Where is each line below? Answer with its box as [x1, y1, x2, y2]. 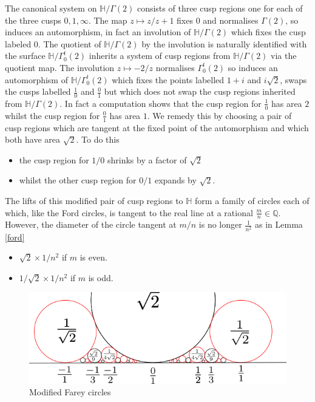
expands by [154, 174, 197, 186]
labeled [5, 37, 32, 50]
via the [271, 49, 297, 62]
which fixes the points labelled [112, 73, 225, 86]
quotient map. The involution [5, 61, 115, 73]
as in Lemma [255, 218, 303, 231]
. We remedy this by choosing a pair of [147, 109, 292, 121]
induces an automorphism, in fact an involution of [5, 26, 191, 38]
